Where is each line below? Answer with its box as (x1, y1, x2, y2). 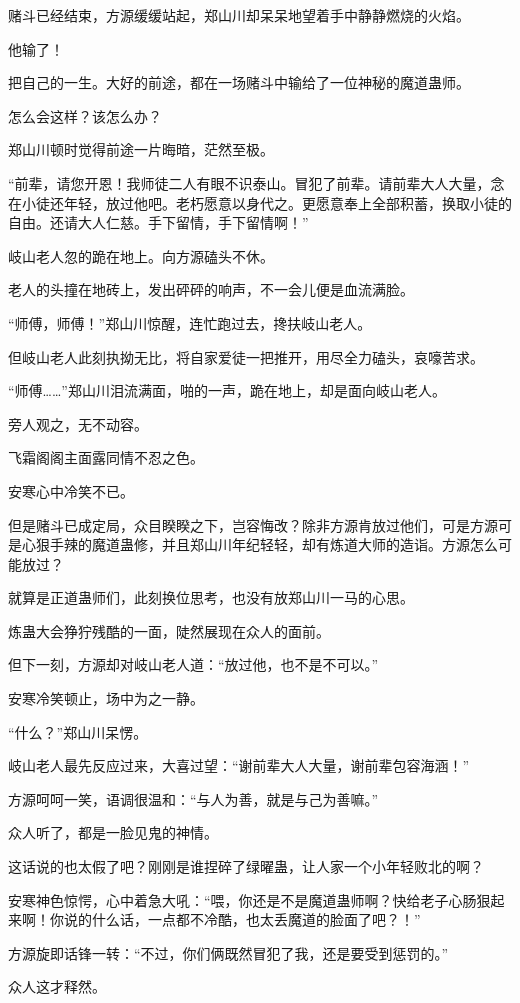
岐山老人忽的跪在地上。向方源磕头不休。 (8, 245, 274, 266)
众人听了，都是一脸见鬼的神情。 (8, 822, 218, 843)
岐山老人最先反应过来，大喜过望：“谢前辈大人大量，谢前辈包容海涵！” (8, 755, 470, 776)
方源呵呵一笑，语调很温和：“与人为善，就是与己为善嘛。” (8, 788, 379, 809)
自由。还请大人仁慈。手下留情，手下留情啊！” (8, 212, 309, 233)
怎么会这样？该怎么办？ (8, 105, 162, 126)
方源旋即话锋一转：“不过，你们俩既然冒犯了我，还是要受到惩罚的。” (8, 942, 449, 963)
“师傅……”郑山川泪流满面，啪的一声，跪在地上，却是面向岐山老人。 (8, 380, 446, 401)
